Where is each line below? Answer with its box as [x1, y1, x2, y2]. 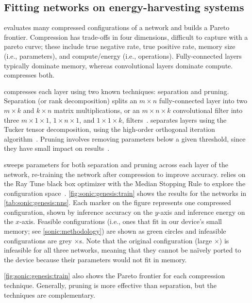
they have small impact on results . [4, 143, 110, 153]
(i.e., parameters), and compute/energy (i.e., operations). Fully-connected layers [4, 50, 242, 61]
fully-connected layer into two [159, 96, 248, 106]
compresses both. [4, 70, 55, 80]
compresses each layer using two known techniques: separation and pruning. [4, 86, 229, 96]
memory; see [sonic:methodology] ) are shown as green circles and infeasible [4, 226, 226, 236]
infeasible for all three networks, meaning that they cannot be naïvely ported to [4, 245, 241, 255]
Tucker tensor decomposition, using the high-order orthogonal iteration [4, 124, 215, 134]
